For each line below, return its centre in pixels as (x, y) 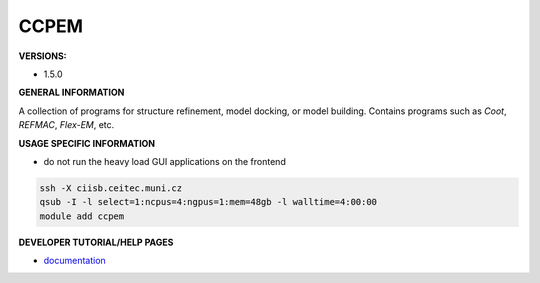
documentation (75, 261)
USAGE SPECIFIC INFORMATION (87, 143)
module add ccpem (82, 216)
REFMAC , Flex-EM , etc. (66, 125)
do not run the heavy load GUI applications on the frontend (165, 161)
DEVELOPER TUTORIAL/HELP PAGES (96, 242)
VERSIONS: (42, 56)
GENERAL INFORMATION (71, 92)
